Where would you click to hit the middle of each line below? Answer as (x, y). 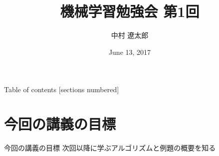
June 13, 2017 (130, 52)
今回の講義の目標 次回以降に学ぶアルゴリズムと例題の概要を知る (110, 148)
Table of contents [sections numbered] (62, 89)
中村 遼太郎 (130, 35)
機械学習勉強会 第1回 (130, 11)
